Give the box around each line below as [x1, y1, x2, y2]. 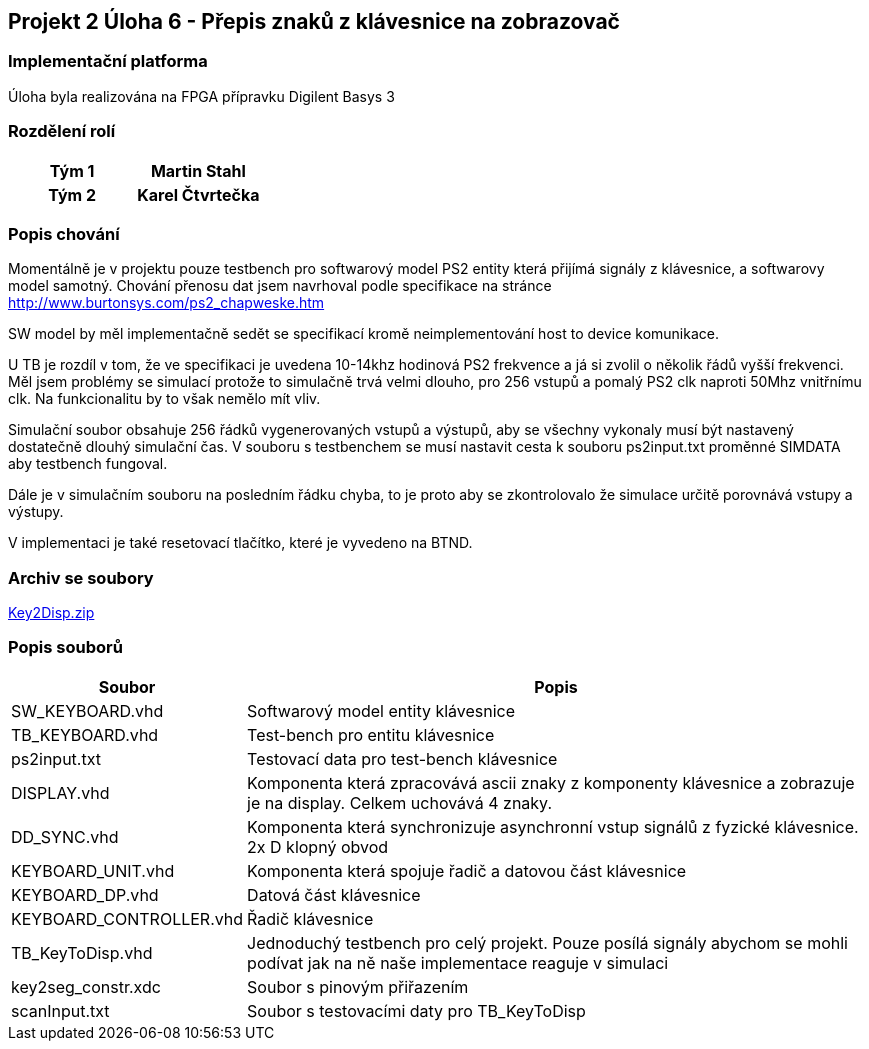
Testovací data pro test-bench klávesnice [247, 748, 558, 769]
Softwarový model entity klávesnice [247, 700, 516, 721]
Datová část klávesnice [247, 884, 421, 905]
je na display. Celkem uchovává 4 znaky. [247, 792, 553, 813]
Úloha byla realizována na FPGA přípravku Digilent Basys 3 [8, 87, 395, 105]
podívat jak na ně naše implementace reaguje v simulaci [247, 952, 669, 973]
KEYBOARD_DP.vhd [11, 884, 159, 905]
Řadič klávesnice [247, 908, 374, 929]
